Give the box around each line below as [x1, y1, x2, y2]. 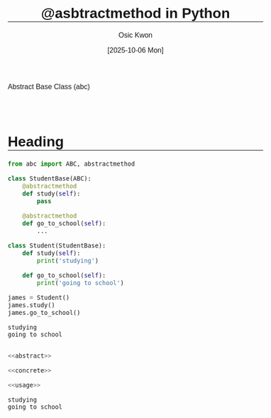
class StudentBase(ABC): [8, 174, 92, 182]
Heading [8, 133, 65, 150]
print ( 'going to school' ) [36, 279, 124, 286]
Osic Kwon [118, 31, 153, 40]
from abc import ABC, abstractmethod [8, 159, 135, 168]
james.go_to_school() [8, 309, 81, 316]
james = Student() [8, 293, 70, 301]
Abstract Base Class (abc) [8, 82, 90, 91]
